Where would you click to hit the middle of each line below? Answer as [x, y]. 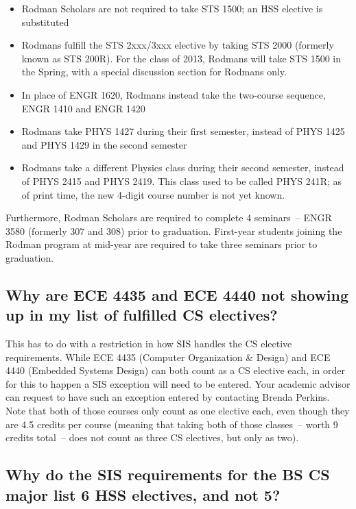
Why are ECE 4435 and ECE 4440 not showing [177, 294]
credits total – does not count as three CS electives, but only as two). [152, 437]
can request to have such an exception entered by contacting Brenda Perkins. [168, 397]
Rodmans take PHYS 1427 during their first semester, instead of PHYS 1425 [183, 131]
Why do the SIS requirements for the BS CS [168, 474]
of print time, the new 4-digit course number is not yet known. [153, 194]
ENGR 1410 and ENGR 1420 [83, 108]
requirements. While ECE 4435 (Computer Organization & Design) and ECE [168, 357]
